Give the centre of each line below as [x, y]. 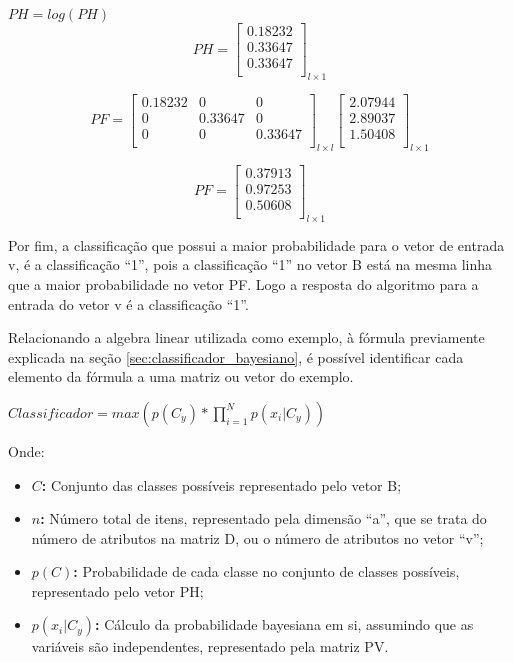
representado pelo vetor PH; [117, 590]
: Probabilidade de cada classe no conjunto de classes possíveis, [266, 571]
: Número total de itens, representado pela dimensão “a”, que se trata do [263, 518]
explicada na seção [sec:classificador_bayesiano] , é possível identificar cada [236, 356]
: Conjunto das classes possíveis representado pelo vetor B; [221, 484]
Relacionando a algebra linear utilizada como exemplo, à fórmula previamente [246, 337]
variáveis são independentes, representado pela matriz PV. [210, 646]
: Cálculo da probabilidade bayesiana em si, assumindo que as [284, 624]
